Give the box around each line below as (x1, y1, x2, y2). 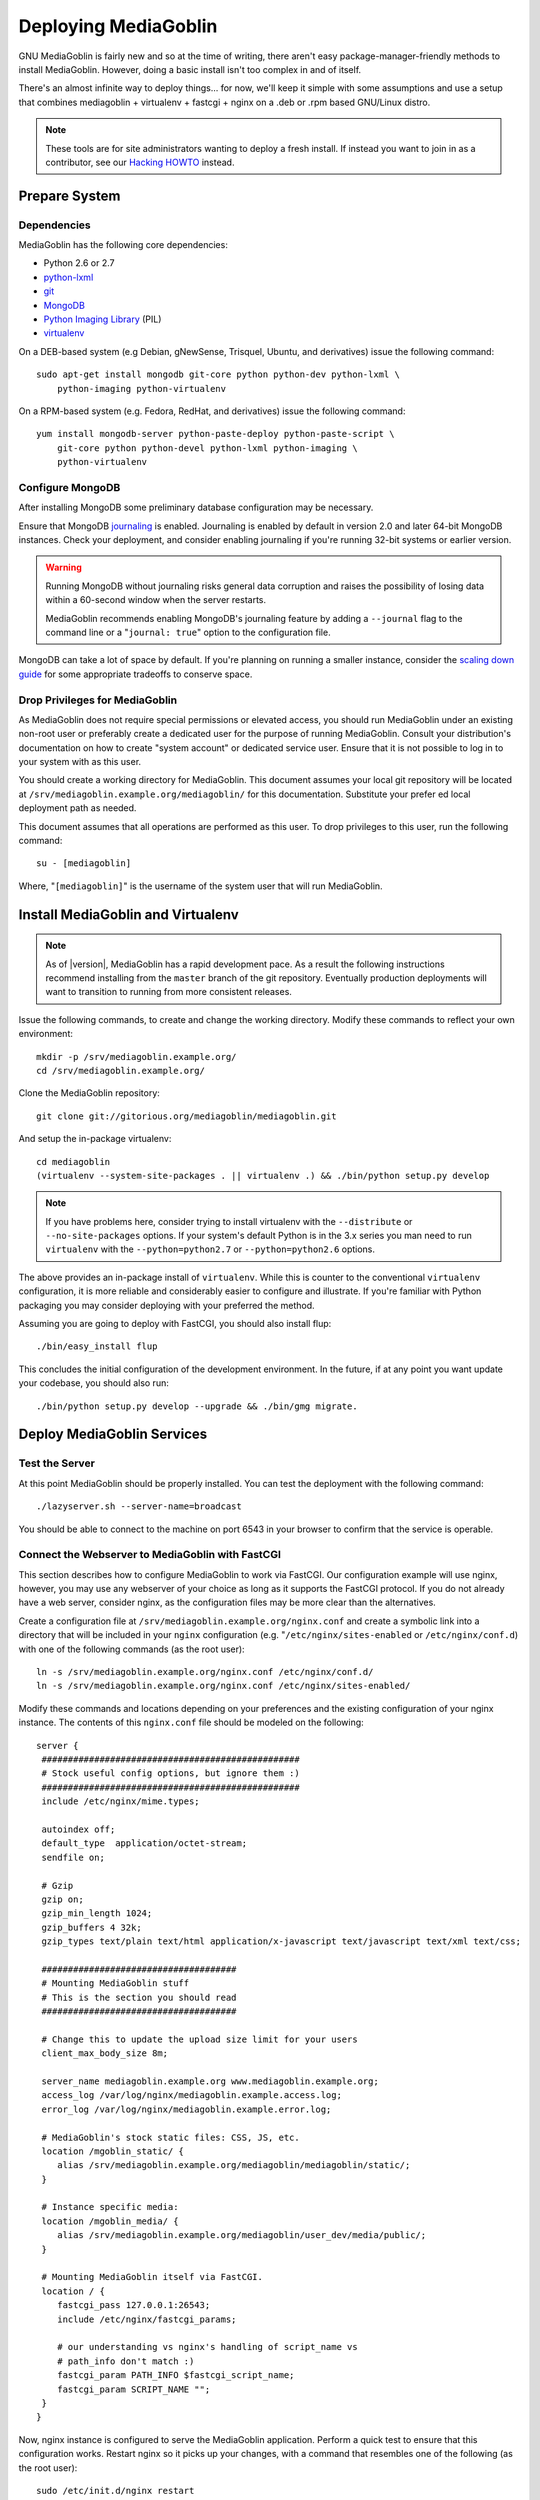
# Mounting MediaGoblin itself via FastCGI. (41, 2271, 264, 2283)
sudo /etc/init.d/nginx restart (36, 2485, 195, 2496)
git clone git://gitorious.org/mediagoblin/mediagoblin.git (36, 1110, 337, 1122)
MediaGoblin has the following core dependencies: (18, 239, 229, 251)
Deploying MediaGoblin (18, 15, 218, 37)
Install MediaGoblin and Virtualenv (18, 906, 239, 923)
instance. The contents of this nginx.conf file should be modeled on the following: (18, 1716, 364, 1729)
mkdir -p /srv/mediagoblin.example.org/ (36, 1051, 237, 1062)
